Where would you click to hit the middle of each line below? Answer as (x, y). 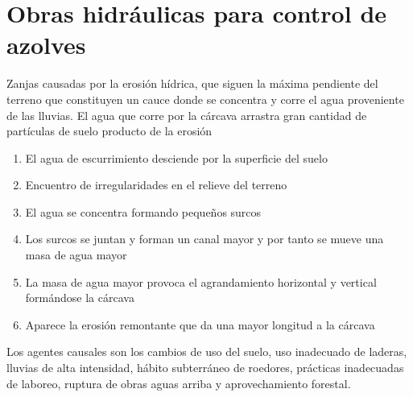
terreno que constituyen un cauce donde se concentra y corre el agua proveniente (205, 99)
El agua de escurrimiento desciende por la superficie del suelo (176, 157)
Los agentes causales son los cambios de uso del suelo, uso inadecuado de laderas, (207, 352)
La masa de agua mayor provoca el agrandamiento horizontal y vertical (201, 281)
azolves (46, 45)
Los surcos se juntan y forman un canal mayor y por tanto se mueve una (204, 239)
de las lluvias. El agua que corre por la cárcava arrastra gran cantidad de (187, 115)
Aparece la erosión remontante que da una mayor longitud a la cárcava (200, 324)
